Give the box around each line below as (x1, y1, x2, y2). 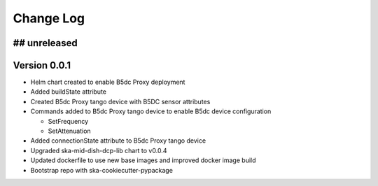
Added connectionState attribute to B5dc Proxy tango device (30, 136, 206, 145)
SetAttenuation (48, 127, 91, 136)
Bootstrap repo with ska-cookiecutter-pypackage (30, 166, 173, 174)
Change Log (13, 10, 85, 26)
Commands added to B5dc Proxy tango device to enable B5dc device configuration (30, 107, 272, 115)
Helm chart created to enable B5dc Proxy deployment (30, 78, 185, 87)
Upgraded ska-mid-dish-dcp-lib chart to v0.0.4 (30, 146, 167, 155)
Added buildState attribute (30, 87, 106, 96)
